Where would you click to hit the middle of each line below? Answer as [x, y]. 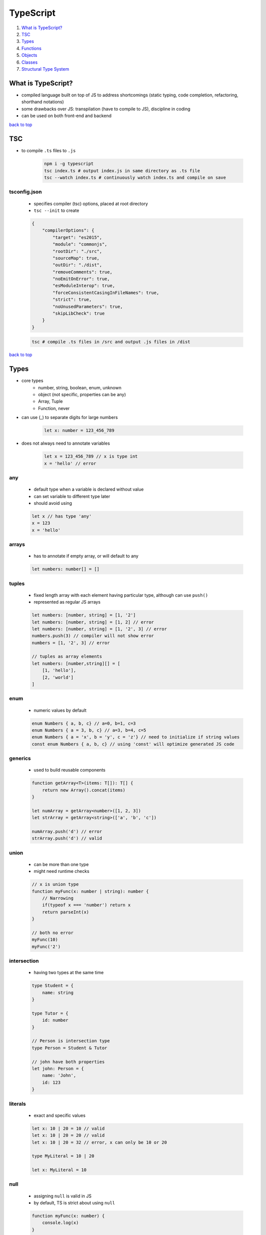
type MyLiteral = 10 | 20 [63, 1156]
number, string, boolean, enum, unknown [80, 387]
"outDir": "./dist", [77, 265]
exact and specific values [60, 1115]
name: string [58, 992]
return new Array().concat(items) [84, 790]
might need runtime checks [62, 871]
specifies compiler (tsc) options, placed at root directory [91, 204]
